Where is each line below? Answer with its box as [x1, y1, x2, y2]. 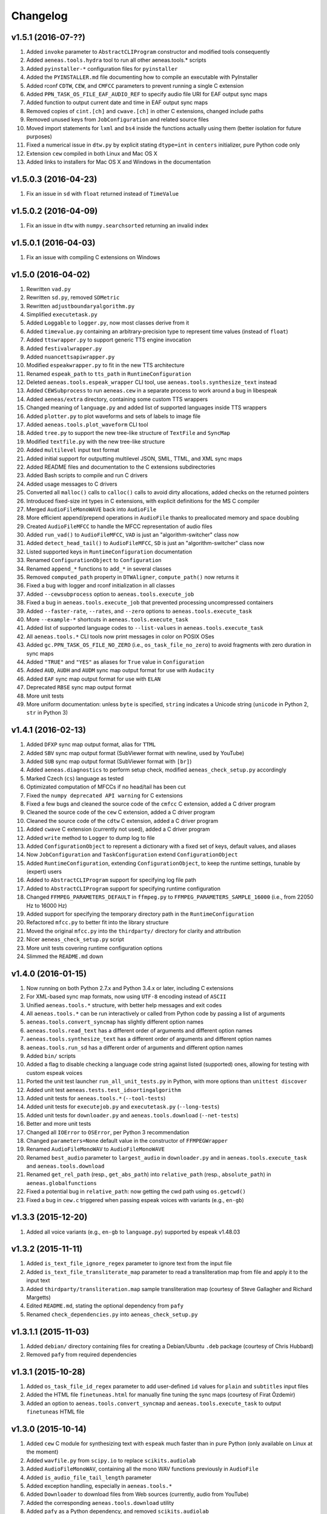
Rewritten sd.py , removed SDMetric [26, 294, 120, 301]
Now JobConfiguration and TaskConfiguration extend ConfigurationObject [26, 851, 239, 858]
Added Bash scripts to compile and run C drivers [26, 472, 148, 479]
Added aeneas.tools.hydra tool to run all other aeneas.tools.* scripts [26, 56, 206, 64]
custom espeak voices [26, 1069, 83, 1076]
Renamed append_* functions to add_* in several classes [26, 565, 172, 572]
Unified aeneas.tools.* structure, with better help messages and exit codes [26, 1001, 222, 1008]
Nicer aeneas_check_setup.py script [26, 936, 124, 943]
